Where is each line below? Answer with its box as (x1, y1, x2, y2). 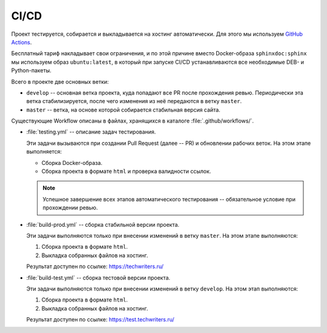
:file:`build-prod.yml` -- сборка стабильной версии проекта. (26, 221, 180, 228)
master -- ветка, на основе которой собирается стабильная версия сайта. (26, 106, 220, 113)
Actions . (11, 38, 32, 45)
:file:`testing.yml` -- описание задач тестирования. (26, 128, 156, 136)
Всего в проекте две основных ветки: (11, 78, 109, 85)
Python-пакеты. (11, 67, 51, 74)
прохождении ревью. (42, 204, 98, 212)
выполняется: (26, 148, 62, 155)
